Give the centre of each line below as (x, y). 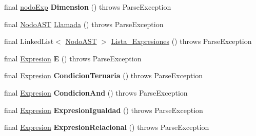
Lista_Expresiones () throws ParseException (181, 41)
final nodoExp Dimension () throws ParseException (88, 7)
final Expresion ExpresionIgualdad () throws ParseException (104, 110)
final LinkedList (29, 41)
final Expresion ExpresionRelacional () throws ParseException (107, 127)
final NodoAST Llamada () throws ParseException (84, 24)
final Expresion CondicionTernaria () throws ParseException (104, 75)
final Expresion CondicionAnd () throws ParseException (96, 92)
